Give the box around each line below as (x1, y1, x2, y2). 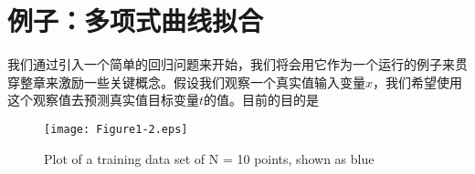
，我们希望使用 (373, 72, 463, 91)
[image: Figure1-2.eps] (44, 122, 188, 136)
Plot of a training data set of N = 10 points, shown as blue (44, 148, 375, 168)
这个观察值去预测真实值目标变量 (7, 90, 199, 109)
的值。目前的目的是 (204, 90, 320, 109)
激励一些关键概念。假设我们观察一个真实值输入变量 (58, 72, 365, 91)
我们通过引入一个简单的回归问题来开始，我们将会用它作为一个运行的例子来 (7, 55, 455, 74)
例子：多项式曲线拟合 (7, 2, 264, 39)
